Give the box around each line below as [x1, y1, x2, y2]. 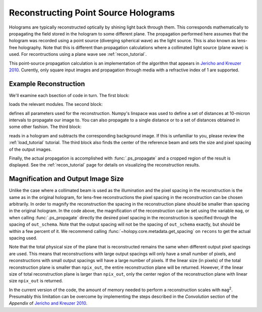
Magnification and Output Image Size [9, 175, 124, 183]
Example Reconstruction [9, 80, 85, 88]
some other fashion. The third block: [9, 124, 82, 130]
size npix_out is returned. [9, 278, 63, 284]
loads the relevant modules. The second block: [9, 101, 103, 107]
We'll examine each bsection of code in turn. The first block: [9, 92, 130, 98]
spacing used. [9, 235, 37, 241]
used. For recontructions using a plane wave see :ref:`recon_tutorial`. [9, 51, 147, 57]
